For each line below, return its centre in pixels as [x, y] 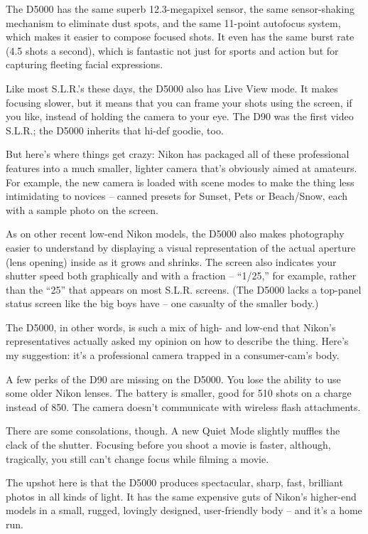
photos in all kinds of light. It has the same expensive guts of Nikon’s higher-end [181, 496]
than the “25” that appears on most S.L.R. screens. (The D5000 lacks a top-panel [184, 289]
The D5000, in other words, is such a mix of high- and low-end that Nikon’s [171, 327]
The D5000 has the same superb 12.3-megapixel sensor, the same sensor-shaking [180, 9]
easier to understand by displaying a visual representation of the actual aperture [181, 247]
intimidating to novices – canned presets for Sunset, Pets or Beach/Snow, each [177, 196]
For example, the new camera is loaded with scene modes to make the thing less [180, 182]
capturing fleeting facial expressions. [85, 64]
